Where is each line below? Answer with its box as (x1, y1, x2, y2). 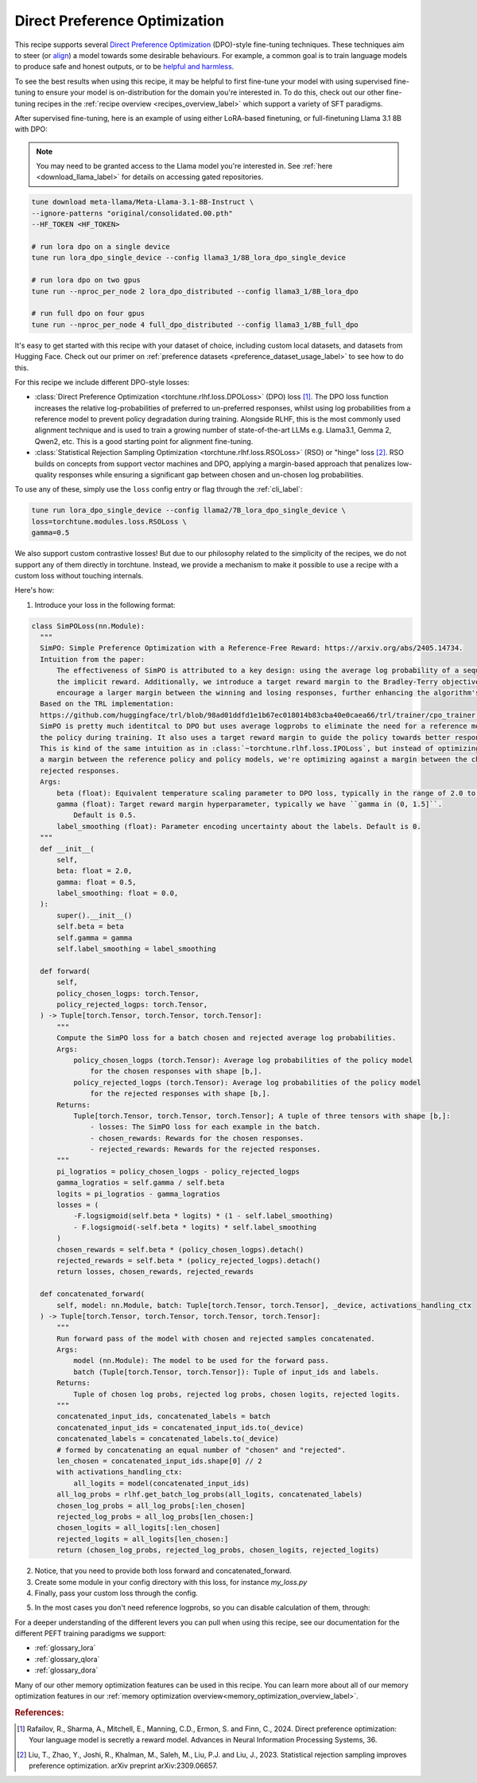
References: (14, 1707, 64, 1718)
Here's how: (14, 586, 55, 595)
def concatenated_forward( (40, 1290, 145, 1298)
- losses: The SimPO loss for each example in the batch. (90, 1123, 321, 1131)
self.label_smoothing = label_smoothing (56, 944, 216, 954)
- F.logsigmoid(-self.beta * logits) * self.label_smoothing (72, 1222, 317, 1232)
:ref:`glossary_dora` (34, 1665, 99, 1675)
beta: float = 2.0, (56, 866, 133, 875)
